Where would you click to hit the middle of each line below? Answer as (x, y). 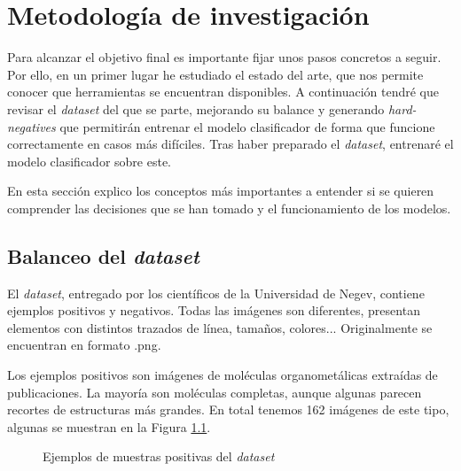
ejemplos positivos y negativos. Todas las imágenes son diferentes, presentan (214, 310)
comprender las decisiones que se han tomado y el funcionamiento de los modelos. (229, 208)
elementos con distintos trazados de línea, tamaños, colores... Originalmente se (220, 327)
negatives (31, 126)
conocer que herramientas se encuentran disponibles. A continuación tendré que (223, 92)
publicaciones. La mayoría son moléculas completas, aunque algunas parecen (215, 392)
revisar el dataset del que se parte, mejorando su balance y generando (196, 108)
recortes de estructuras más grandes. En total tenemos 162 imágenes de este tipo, (228, 409)
